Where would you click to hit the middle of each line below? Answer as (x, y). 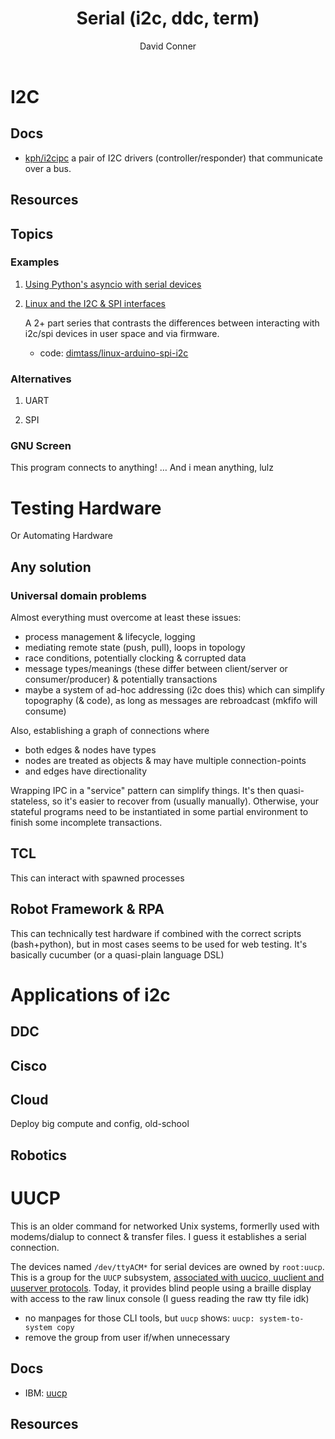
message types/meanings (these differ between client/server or (156, 669)
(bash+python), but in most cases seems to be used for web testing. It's (159, 944)
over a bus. (48, 168)
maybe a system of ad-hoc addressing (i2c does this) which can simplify (174, 690)
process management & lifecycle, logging (110, 637)
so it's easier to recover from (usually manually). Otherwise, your (185, 801)
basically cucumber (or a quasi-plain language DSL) (117, 954)
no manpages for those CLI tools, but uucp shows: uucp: (139, 1318)
